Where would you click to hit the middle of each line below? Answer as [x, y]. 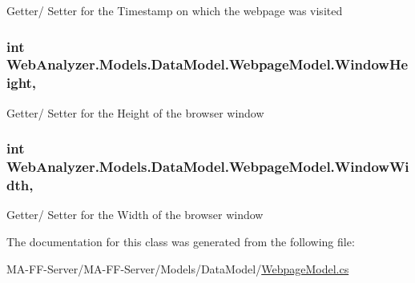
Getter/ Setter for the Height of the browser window [135, 112]
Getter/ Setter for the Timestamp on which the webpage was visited [175, 10]
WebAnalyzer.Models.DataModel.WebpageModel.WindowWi [208, 167]
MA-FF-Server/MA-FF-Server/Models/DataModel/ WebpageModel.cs [178, 268]
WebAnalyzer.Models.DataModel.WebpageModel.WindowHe [207, 64]
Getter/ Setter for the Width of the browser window [135, 215]
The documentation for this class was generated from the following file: [181, 241]
